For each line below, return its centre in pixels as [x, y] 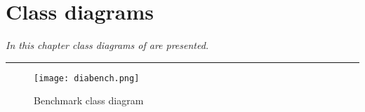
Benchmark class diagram [89, 100]
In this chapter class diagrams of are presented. [107, 45]
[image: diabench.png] [87, 78]
